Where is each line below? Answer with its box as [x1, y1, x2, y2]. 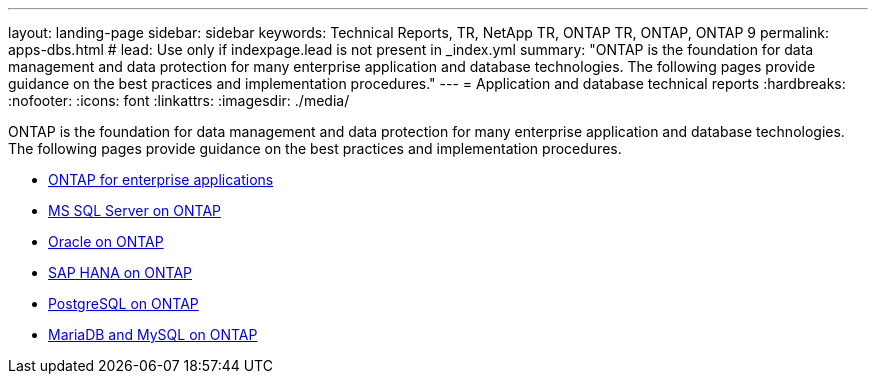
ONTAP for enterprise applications [48, 171, 274, 188]
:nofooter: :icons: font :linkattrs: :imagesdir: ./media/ [8, 92, 350, 109]
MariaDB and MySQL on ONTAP [48, 326, 258, 343]
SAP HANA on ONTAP [48, 264, 193, 281]
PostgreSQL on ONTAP [48, 295, 199, 312]
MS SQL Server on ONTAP [48, 202, 222, 219]
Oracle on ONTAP [48, 233, 164, 250]
